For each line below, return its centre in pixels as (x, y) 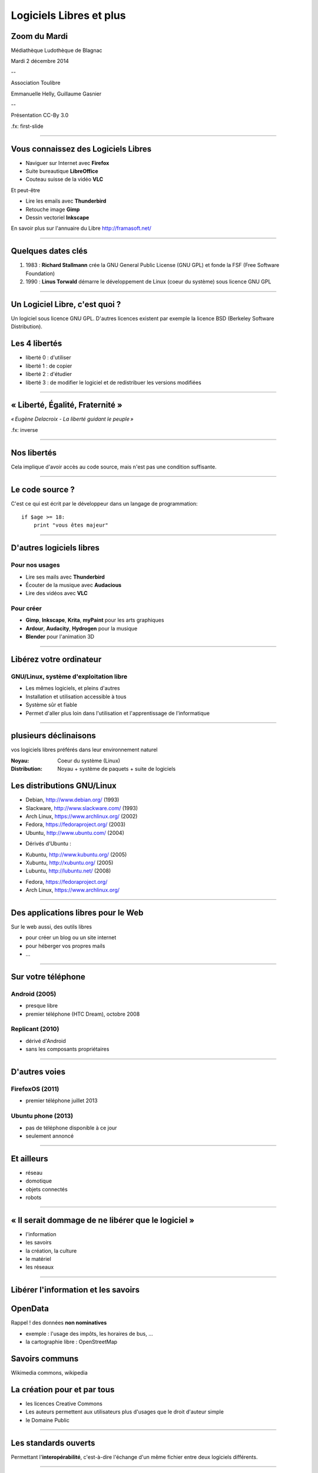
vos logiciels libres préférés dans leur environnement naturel (84, 750)
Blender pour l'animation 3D (60, 637)
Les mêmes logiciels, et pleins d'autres (73, 688)
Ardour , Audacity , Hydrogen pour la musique (82, 628)
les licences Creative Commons (64, 1403)
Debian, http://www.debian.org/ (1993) (72, 800)
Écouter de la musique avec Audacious (74, 585)
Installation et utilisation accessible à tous (76, 696)
